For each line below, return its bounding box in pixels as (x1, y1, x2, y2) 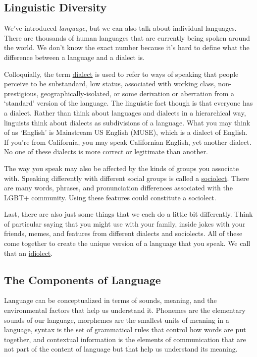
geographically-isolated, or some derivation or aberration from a (41, 88, 234, 98)
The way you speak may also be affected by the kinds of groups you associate (4, 163, 239, 173)
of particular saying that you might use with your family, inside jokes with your (4, 218, 246, 229)
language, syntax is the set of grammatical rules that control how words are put (4, 324, 246, 335)
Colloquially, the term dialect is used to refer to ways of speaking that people (4, 68, 239, 79)
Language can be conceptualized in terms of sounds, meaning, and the (4, 295, 217, 305)
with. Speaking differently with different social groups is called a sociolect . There (4, 173, 249, 183)
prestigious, (4, 88, 39, 98)
